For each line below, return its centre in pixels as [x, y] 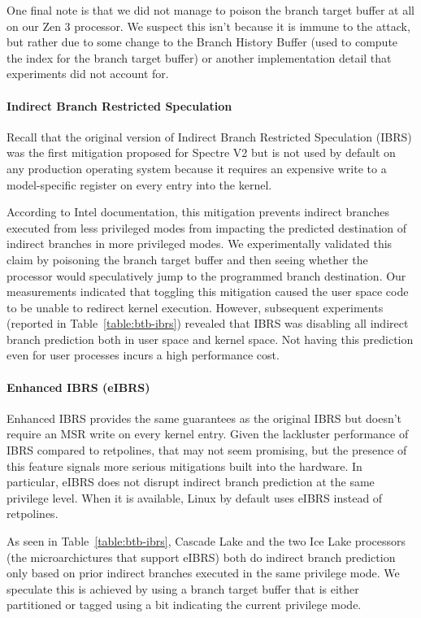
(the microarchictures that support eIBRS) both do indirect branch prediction [201, 557]
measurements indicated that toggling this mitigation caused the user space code [208, 292]
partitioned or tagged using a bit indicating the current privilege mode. [184, 605]
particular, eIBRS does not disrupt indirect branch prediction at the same [191, 482]
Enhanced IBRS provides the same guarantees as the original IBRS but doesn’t [204, 418]
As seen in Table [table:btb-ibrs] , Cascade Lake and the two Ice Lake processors [206, 541]
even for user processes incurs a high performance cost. [143, 355]
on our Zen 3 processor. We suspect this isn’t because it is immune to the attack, [208, 26]
